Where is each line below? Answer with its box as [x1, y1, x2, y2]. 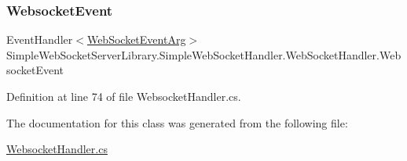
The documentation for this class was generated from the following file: [6, 114, 348, 131]
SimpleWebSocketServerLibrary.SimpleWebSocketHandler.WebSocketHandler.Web [6, 46, 401, 63]
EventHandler [6, 31, 73, 48]
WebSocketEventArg [86, 31, 186, 48]
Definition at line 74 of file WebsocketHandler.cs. [6, 88, 241, 104]
